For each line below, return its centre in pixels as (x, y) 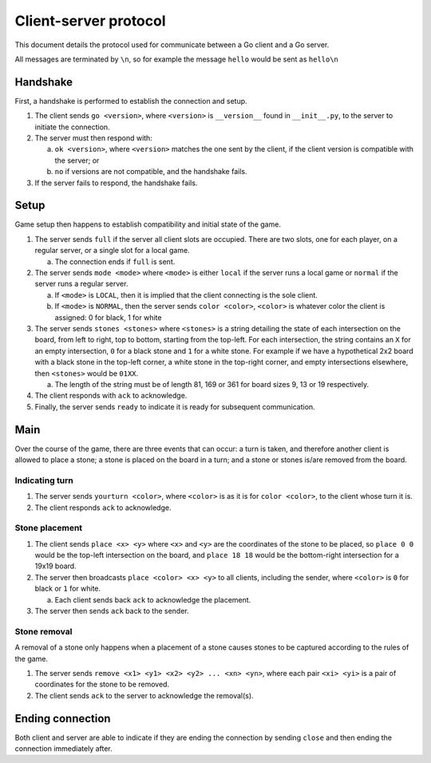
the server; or (77, 160)
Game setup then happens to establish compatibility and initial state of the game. (148, 224)
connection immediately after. (64, 749)
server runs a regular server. (81, 284)
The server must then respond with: (94, 138)
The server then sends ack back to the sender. (112, 611)
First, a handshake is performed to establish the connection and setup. (131, 101)
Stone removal (43, 631)
